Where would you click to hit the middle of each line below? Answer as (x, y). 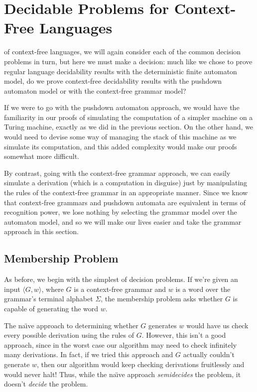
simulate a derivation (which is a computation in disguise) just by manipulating (126, 183)
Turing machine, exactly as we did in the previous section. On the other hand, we (129, 127)
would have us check (217, 325)
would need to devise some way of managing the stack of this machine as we (120, 137)
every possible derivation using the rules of (69, 335)
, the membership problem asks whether (162, 299)
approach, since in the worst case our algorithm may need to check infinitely (121, 344)
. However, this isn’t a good (184, 335)
